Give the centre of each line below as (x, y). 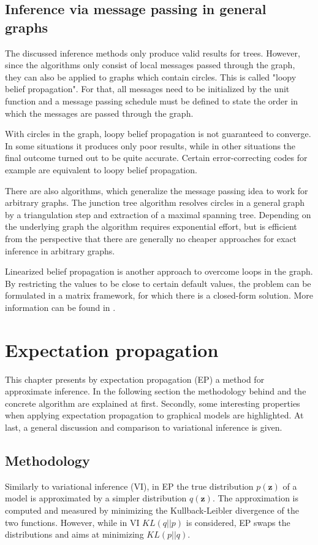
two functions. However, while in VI (72, 522)
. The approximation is (256, 498)
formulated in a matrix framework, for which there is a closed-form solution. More (159, 295)
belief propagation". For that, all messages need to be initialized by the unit (147, 89)
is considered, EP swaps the (238, 522)
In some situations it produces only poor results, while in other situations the (150, 145)
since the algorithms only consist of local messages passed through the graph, (150, 65)
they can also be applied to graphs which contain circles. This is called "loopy (151, 76)
